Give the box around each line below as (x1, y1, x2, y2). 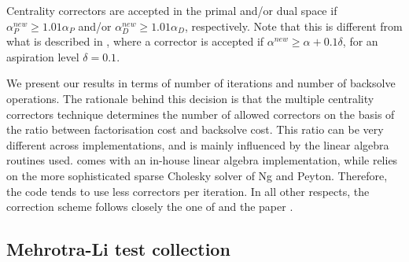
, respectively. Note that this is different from (184, 17, 403, 34)
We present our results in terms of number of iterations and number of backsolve (6, 75, 396, 91)
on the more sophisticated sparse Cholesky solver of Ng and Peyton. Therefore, (6, 167, 388, 183)
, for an (342, 33, 378, 50)
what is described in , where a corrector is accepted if (6, 33, 264, 50)
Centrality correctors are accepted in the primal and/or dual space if (6, 2, 337, 18)
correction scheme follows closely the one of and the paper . (6, 198, 293, 215)
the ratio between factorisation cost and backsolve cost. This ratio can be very (6, 121, 384, 138)
